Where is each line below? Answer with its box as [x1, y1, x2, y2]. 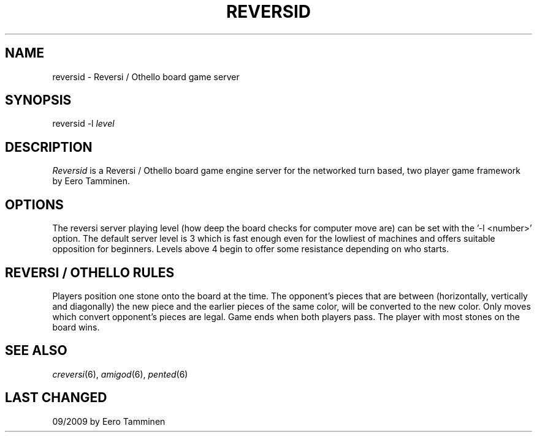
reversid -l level [52, 118, 115, 129]
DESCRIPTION [5, 139, 93, 155]
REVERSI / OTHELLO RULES [5, 264, 175, 280]
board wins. [52, 321, 100, 332]
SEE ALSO [5, 343, 67, 359]
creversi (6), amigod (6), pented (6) [52, 368, 188, 379]
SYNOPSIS [5, 92, 72, 108]
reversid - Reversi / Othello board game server [52, 71, 240, 82]
